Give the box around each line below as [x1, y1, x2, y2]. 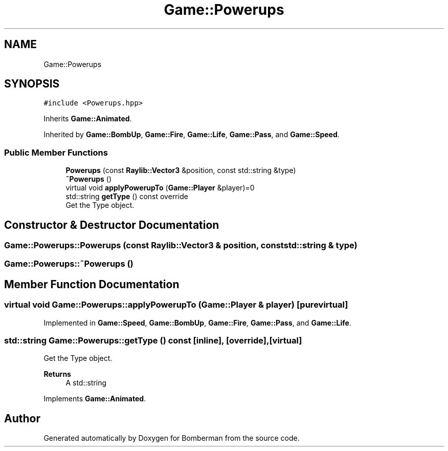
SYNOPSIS [4, 77, 60, 91]
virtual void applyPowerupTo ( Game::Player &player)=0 [65, 183, 255, 192]
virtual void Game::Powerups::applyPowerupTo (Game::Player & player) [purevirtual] [4, 299, 348, 310]
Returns [43, 370, 71, 379]
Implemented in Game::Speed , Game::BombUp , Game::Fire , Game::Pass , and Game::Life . [43, 318, 351, 327]
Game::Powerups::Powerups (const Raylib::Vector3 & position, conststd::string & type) [4, 240, 357, 251]
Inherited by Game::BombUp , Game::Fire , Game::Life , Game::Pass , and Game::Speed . [43, 130, 340, 139]
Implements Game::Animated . [43, 394, 146, 403]
